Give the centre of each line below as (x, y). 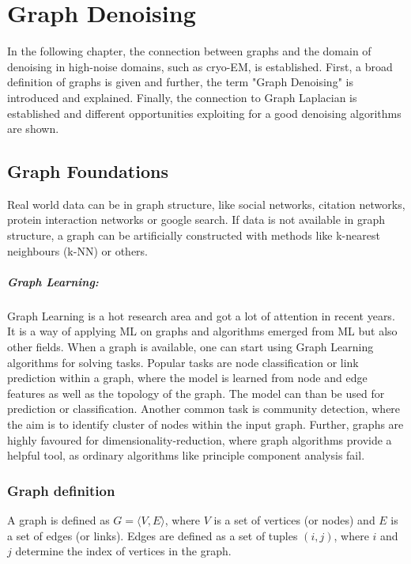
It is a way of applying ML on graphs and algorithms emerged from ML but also (202, 331)
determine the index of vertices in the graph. (123, 551)
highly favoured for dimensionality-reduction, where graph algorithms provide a (200, 439)
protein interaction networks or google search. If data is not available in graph (196, 220)
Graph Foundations (88, 171)
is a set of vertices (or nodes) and (294, 519)
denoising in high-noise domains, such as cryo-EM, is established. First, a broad (200, 66)
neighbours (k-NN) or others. (78, 250)
